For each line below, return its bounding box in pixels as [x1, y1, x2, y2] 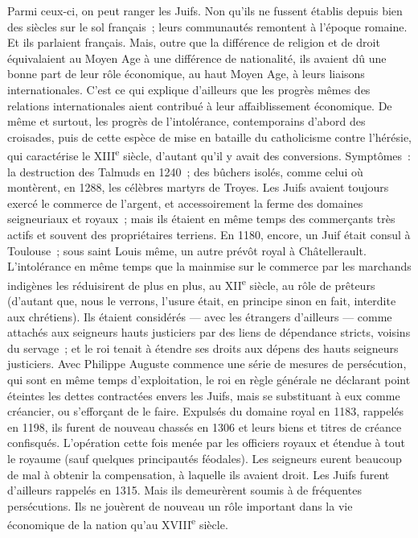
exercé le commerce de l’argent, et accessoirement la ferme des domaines [7, 194, 363, 211]
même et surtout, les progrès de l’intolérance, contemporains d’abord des [7, 113, 366, 130]
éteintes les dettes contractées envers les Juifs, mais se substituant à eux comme [7, 387, 400, 403]
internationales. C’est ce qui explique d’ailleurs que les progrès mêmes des [7, 81, 371, 97]
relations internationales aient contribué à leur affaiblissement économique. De [7, 97, 392, 114]
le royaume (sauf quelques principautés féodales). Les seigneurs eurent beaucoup [7, 449, 402, 466]
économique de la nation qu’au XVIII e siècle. [7, 514, 228, 532]
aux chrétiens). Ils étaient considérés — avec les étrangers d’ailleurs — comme [7, 308, 392, 325]
